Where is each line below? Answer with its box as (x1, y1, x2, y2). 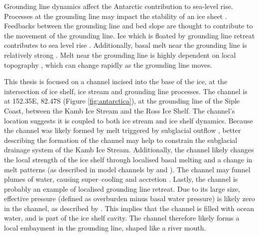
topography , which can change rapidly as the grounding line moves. (4, 59, 212, 70)
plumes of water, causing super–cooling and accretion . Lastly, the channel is (4, 174, 238, 184)
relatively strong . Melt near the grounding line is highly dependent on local (4, 49, 236, 60)
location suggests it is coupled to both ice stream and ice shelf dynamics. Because (4, 115, 253, 125)
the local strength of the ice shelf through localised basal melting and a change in (4, 154, 253, 164)
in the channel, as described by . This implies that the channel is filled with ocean (4, 203, 255, 213)
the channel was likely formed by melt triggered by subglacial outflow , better (4, 125, 241, 135)
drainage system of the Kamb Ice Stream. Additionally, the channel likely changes (4, 144, 254, 155)
